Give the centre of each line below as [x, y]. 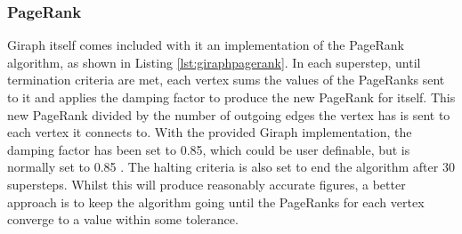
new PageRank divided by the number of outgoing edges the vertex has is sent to [229, 114]
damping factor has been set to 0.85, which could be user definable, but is [209, 149]
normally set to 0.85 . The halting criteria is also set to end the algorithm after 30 [231, 167]
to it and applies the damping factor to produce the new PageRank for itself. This [231, 97]
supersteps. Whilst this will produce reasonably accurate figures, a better [207, 184]
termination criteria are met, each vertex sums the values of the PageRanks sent [226, 80]
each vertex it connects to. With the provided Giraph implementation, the [210, 132]
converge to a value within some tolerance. [123, 219]
